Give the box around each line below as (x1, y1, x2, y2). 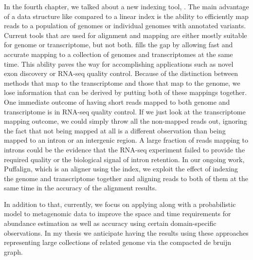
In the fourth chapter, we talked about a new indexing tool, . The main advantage (4, 1, 249, 11)
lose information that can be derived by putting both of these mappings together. (4, 87, 247, 97)
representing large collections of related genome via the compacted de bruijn (4, 237, 231, 247)
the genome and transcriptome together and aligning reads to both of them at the (4, 173, 248, 183)
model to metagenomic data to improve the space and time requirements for (4, 208, 231, 219)
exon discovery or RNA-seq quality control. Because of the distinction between (4, 68, 238, 78)
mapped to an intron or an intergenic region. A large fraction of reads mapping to (4, 135, 249, 145)
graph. (4, 246, 23, 257)
